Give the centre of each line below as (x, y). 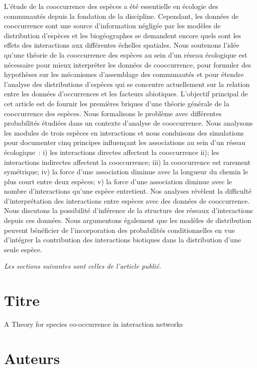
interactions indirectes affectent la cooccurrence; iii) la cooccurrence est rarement (127, 162)
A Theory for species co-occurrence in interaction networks (94, 324)
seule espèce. (23, 249)
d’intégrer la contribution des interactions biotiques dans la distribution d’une (123, 240)
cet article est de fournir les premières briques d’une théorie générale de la (117, 103)
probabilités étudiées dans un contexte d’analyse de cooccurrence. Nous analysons (128, 123)
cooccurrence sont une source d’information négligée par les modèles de (112, 26)
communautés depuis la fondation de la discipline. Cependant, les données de (121, 16)
